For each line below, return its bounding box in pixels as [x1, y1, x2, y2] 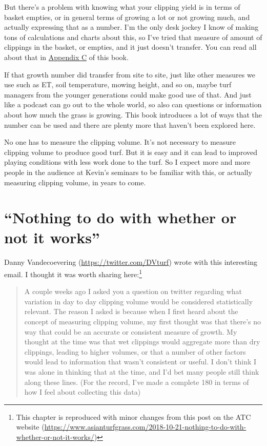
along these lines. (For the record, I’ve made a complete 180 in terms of [24, 376, 249, 387]
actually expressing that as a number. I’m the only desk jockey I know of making [4, 22, 259, 32]
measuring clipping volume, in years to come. [4, 177, 146, 187]
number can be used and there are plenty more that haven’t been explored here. [4, 119, 256, 130]
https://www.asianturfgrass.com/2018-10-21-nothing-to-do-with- [44, 421, 247, 432]
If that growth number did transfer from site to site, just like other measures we [4, 69, 255, 80]
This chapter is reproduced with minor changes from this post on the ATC [16, 411, 251, 422]
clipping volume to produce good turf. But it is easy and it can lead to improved [4, 146, 257, 157]
